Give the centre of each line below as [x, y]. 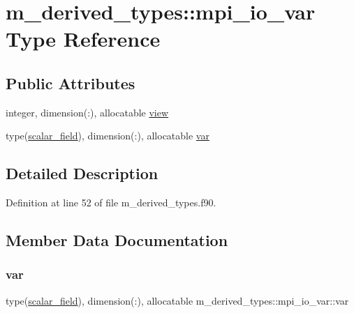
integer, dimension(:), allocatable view [87, 112]
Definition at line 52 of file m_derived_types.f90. [111, 203]
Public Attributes [71, 83]
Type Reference [83, 39]
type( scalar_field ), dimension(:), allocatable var [108, 136]
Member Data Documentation [117, 240]
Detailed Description [82, 173]
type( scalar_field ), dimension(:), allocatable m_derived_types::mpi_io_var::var [177, 300]
